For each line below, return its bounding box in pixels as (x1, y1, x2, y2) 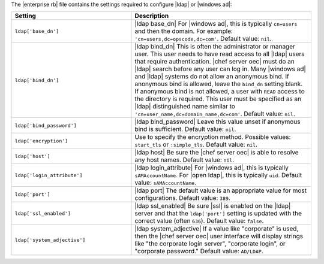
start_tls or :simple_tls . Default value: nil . (134, 141, 258, 149)
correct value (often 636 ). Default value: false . (134, 217, 264, 225)
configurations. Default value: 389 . (134, 194, 230, 202)
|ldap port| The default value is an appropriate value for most (134, 186, 307, 195)
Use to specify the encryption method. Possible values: (134, 133, 291, 141)
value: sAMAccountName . (134, 178, 197, 187)
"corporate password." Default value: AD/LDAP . (134, 247, 263, 256)
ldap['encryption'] (14, 138, 68, 144)
